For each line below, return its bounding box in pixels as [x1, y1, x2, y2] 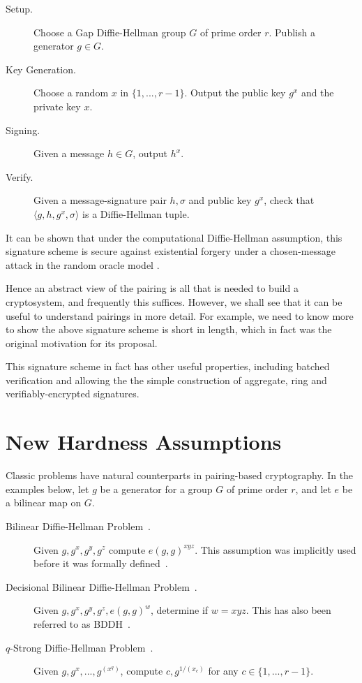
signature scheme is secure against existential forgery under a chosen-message [6, 244, 335, 258]
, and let [295, 481, 331, 496]
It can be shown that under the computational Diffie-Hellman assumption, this [6, 230, 342, 244]
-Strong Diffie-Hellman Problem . [10, 640, 153, 654]
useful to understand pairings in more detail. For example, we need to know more [6, 308, 354, 323]
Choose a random [33, 85, 109, 100]
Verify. [6, 169, 33, 184]
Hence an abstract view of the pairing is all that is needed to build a [6, 281, 299, 295]
